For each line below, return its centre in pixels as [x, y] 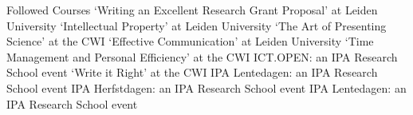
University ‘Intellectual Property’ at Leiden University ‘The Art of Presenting [197, 25]
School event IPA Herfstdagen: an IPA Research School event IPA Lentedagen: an [206, 87]
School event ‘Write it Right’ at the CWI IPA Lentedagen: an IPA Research [192, 72]
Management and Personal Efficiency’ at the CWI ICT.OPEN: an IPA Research [202, 56]
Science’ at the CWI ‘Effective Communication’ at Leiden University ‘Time [190, 41]
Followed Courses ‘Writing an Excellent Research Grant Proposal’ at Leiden [192, 10]
